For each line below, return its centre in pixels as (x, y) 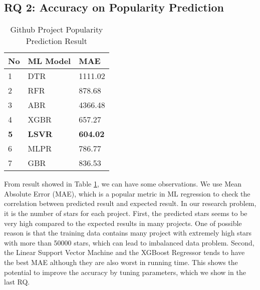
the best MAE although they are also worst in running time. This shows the (121, 262)
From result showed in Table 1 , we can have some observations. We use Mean (123, 184)
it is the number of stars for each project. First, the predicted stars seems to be (126, 213)
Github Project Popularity (57, 29)
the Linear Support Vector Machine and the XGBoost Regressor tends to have (124, 252)
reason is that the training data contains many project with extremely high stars (128, 233)
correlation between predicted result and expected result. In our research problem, (130, 203)
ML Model (49, 61)
